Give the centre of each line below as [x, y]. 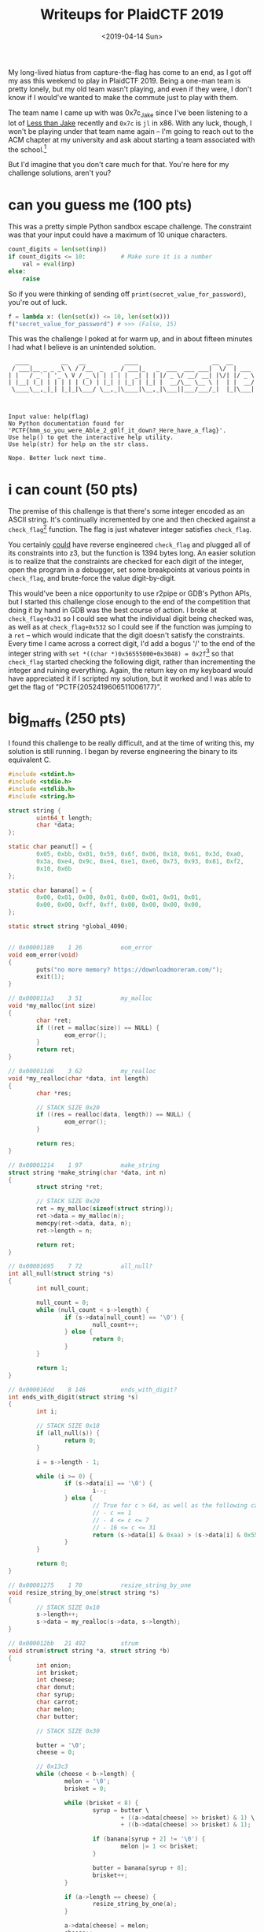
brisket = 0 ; [86, 1789]
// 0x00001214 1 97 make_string [84, 1165]
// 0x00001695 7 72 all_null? [81, 1266]
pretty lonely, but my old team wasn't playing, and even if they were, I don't [130, 89]
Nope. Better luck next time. [58, 459]
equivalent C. [29, 760]
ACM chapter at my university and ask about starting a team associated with [132, 139]
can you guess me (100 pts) [100, 204]
